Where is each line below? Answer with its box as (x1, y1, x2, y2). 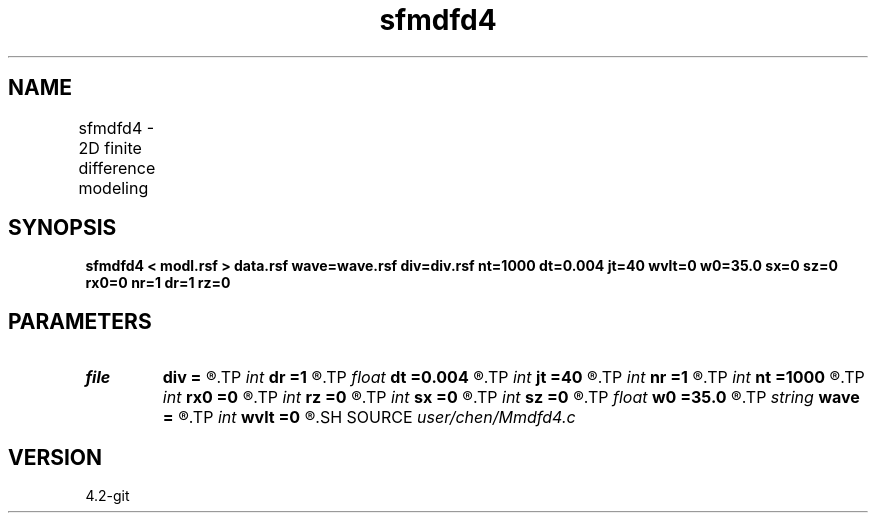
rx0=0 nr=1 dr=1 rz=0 (85, 274, 231, 292)
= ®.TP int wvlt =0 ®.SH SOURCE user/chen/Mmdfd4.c (162, 407, 576, 428)
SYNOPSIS (8, 215, 117, 241)
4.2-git (85, 487, 130, 505)
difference (78, 157, 156, 178)
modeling (78, 177, 149, 198)
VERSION (8, 444, 103, 470)
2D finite (78, 137, 142, 158)
